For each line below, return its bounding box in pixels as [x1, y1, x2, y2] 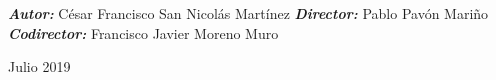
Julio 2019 [8, 56, 71, 77]
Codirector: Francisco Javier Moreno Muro [8, 22, 279, 43]
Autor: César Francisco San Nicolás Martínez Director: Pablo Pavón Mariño [8, 3, 489, 23]
